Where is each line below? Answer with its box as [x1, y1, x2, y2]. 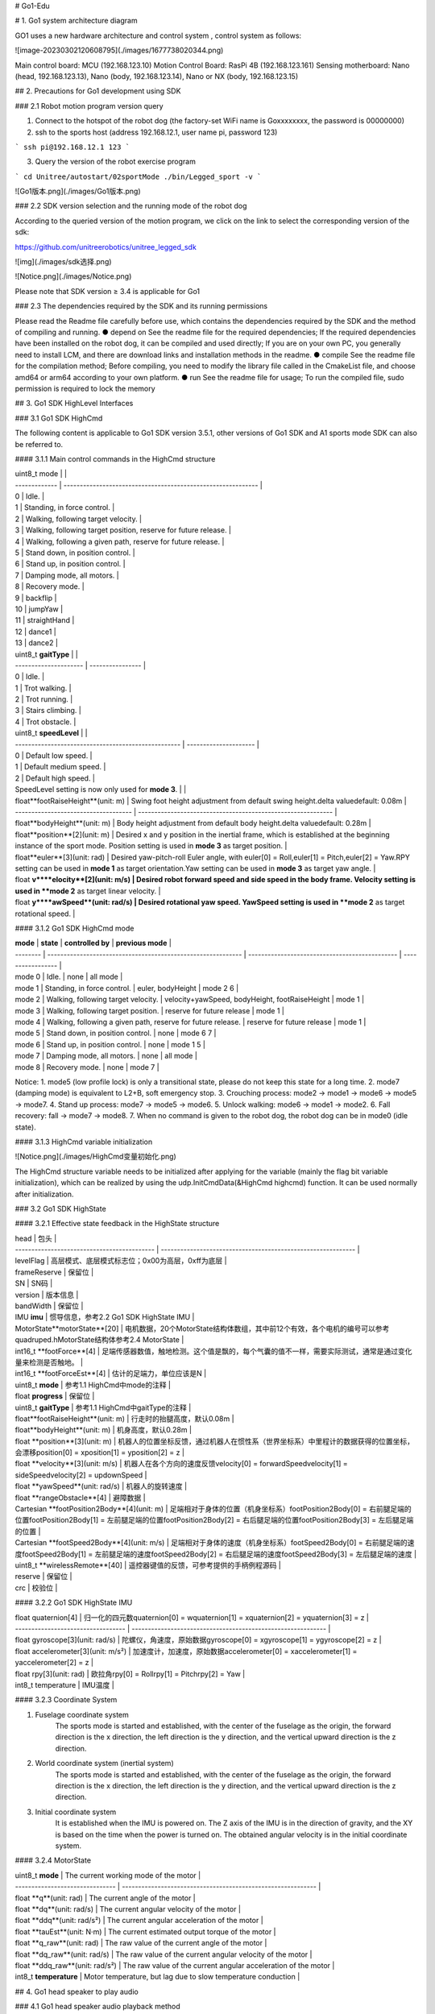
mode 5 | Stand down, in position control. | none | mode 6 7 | [14, 1028, 217, 1038]
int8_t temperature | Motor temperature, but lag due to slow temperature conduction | [14, 1972, 300, 1982]
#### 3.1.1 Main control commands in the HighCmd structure [14, 454, 216, 463]
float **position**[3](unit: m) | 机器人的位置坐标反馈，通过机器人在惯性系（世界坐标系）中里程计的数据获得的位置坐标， [14, 1436, 415, 1446]
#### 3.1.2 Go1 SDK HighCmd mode [14, 923, 135, 933]
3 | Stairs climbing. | [14, 706, 82, 715]
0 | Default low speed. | [14, 751, 93, 760]
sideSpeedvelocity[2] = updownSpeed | [14, 1470, 147, 1480]
